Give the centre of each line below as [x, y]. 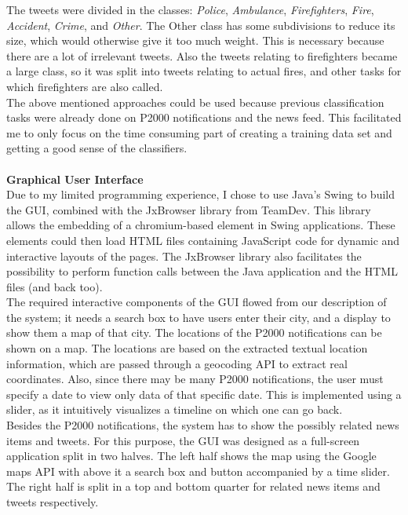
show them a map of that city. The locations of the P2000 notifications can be [194, 332]
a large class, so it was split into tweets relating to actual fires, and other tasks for [204, 71]
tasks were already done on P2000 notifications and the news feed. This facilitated [204, 117]
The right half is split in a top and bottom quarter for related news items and [193, 486]
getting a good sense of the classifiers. [97, 148]
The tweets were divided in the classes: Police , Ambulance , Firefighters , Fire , [190, 9]
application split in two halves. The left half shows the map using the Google [191, 456]
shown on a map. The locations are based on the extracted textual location [187, 348]
